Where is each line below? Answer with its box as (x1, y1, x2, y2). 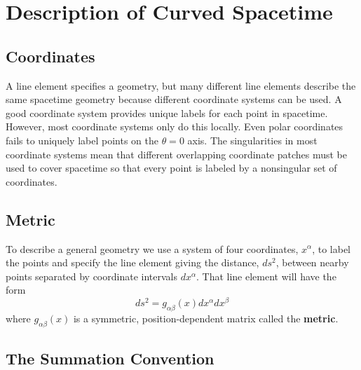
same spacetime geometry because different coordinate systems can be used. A (6, 92, 342, 107)
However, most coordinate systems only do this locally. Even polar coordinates (6, 119, 343, 134)
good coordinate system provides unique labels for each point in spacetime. (6, 105, 328, 120)
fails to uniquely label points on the (6, 132, 158, 147)
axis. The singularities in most (187, 132, 318, 147)
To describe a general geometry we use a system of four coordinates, (6, 241, 299, 256)
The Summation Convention (6, 347, 214, 369)
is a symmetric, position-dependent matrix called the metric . (73, 310, 339, 325)
